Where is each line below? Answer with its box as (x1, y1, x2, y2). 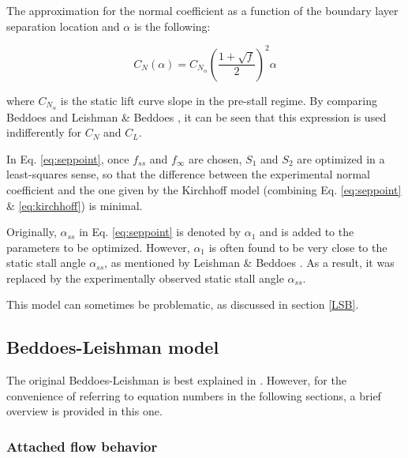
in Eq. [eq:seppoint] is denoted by (79, 223, 241, 240)
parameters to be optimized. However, (6, 238, 190, 255)
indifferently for (6, 124, 81, 141)
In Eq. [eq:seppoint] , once (6, 150, 129, 167)
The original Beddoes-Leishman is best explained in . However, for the (6, 372, 346, 389)
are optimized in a (297, 150, 385, 167)
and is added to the (260, 223, 354, 240)
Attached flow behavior (6, 436, 158, 456)
